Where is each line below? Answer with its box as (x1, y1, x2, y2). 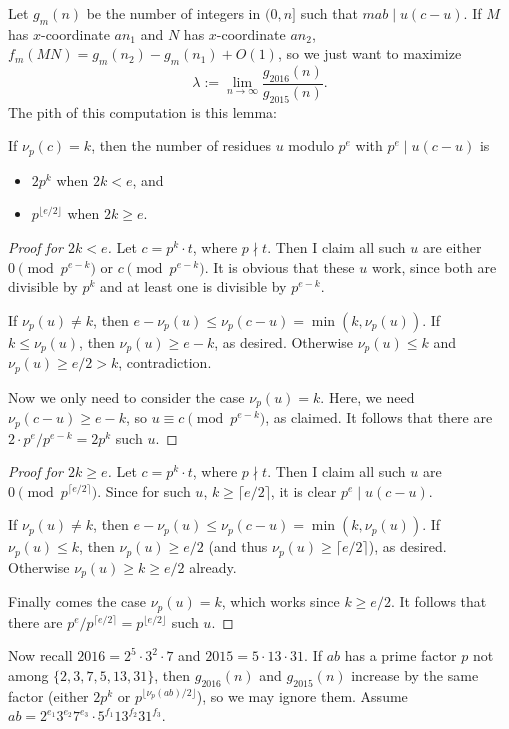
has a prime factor (344, 645, 457, 666)
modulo (288, 135, 334, 156)
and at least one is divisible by (99, 276, 287, 297)
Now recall (8, 645, 73, 666)
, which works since (221, 591, 340, 612)
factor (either (8, 685, 89, 706)
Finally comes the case (8, 591, 146, 612)
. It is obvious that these (204, 256, 355, 277)
